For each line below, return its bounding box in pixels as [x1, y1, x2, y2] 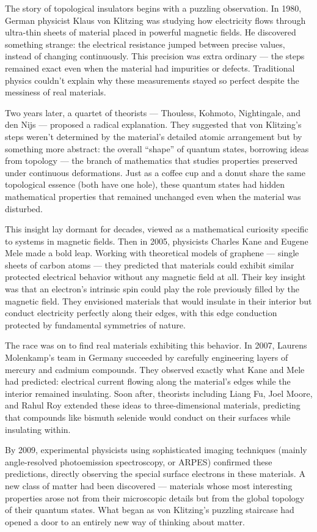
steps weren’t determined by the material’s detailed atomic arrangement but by [5, 130, 302, 142]
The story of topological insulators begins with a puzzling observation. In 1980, [5, 2, 302, 14]
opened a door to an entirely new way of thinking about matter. [5, 515, 245, 528]
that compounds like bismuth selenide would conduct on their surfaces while [5, 411, 291, 423]
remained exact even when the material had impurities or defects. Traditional [5, 61, 295, 74]
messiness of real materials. [5, 86, 106, 98]
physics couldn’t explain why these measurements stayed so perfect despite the [5, 73, 299, 86]
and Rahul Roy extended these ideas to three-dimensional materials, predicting [5, 399, 301, 412]
